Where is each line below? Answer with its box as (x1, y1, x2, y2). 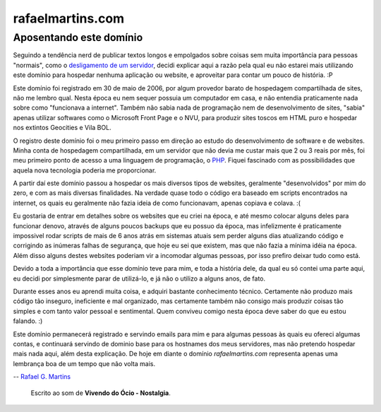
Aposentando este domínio (13, 31, 143, 44)
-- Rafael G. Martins (13, 372, 71, 381)
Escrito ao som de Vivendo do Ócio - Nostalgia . (30, 389, 171, 397)
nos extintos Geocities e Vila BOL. (13, 124, 112, 132)
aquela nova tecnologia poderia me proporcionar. (13, 166, 157, 175)
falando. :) (13, 317, 43, 325)
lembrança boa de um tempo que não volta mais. (13, 359, 155, 367)
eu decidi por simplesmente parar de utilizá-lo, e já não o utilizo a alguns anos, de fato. (13, 274, 266, 283)
